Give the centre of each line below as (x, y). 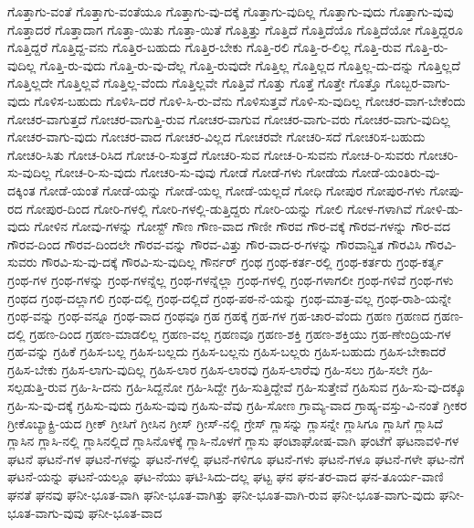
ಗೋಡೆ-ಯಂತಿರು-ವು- (396, 172)
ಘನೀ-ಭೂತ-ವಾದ (125, 512)
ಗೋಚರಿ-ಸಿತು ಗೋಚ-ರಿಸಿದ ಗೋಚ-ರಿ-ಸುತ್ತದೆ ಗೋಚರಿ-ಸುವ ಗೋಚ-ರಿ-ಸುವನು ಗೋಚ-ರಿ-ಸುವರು (211, 154)
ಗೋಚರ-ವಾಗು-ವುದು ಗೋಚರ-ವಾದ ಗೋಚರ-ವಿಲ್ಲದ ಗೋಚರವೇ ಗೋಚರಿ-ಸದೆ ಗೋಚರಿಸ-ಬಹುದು (216, 137)
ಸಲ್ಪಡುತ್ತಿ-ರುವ (37, 387)
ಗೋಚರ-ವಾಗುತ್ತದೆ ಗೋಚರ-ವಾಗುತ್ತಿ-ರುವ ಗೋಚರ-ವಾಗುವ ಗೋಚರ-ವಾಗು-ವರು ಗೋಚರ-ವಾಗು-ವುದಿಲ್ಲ (229, 118)
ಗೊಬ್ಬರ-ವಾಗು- (418, 83)
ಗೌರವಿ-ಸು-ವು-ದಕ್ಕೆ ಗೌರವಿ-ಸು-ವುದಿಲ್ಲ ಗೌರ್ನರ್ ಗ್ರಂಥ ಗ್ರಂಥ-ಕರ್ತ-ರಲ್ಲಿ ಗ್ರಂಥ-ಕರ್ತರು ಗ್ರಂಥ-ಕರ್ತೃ (242, 262)
